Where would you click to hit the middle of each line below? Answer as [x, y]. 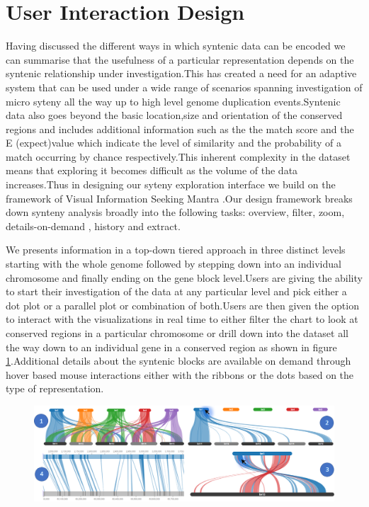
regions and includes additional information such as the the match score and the [180, 129]
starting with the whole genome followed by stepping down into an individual [174, 264]
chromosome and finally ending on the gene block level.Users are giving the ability [184, 277]
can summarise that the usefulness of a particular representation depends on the [180, 59]
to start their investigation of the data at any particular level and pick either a [176, 291]
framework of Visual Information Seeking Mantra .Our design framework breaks [179, 198]
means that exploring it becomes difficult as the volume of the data [152, 170]
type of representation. [55, 388]
